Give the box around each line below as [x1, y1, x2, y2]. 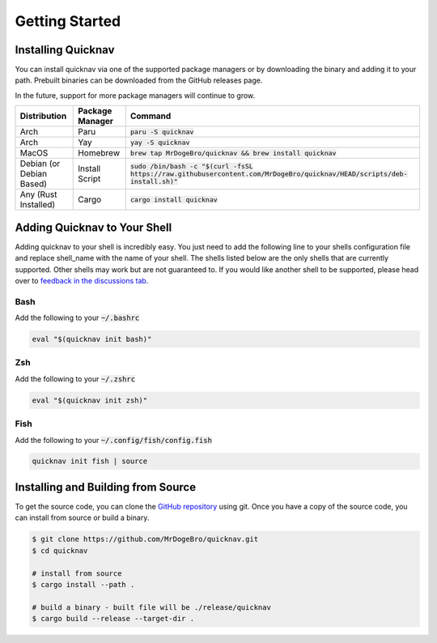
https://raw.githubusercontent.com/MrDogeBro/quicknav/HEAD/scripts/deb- [129, 169, 408, 178]
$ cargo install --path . [32, 580, 135, 589]
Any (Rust [19, 189, 57, 200]
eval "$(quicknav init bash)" [32, 334, 152, 344]
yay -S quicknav [129, 138, 190, 147]
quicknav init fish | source [32, 457, 148, 466]
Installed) [19, 199, 56, 211]
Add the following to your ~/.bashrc [15, 313, 140, 323]
